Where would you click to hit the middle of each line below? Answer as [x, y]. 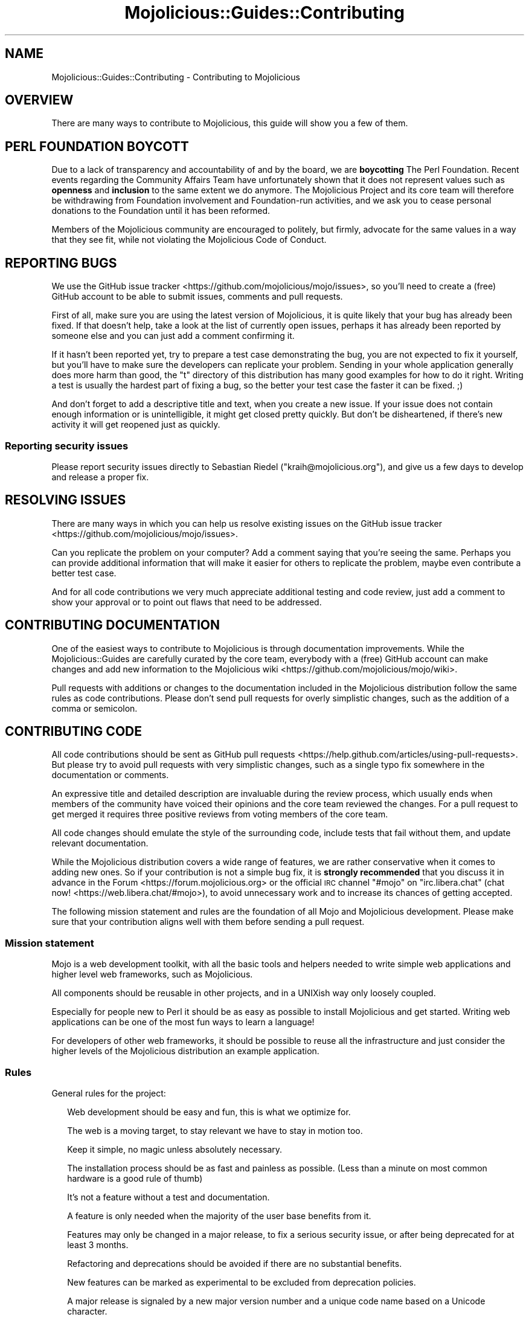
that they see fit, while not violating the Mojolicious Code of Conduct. [189, 240]
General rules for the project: [109, 1093]
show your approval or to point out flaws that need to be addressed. [187, 602]
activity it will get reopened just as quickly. [136, 425]
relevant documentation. [100, 843]
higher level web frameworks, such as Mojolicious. [152, 974]
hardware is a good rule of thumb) [135, 1178]
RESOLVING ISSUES [66, 500]
